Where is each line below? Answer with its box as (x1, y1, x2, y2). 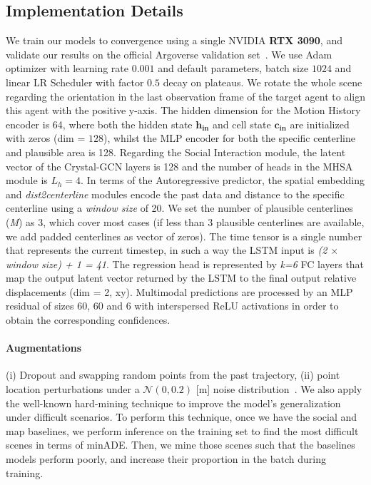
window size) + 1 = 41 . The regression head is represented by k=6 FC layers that (6, 256, 365, 271)
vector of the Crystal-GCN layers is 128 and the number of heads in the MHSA (6, 158, 353, 173)
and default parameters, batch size (158, 61, 309, 76)
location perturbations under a (6, 382, 140, 397)
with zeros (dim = (6, 131, 86, 145)
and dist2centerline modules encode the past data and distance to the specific (6, 186, 345, 201)
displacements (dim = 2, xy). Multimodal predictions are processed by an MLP (6, 284, 353, 299)
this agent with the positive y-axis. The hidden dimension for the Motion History (6, 103, 361, 118)
